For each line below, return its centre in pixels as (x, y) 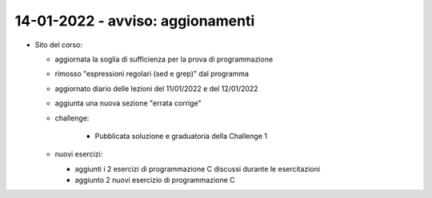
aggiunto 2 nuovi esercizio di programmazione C (155, 180)
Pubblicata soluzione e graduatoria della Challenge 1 (181, 136)
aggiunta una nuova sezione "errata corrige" (128, 103)
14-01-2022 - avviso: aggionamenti (135, 21)
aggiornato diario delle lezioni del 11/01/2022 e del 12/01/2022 (157, 89)
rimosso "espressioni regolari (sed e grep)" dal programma (152, 74)
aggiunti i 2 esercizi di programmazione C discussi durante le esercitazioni (197, 168)
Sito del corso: (59, 45)
